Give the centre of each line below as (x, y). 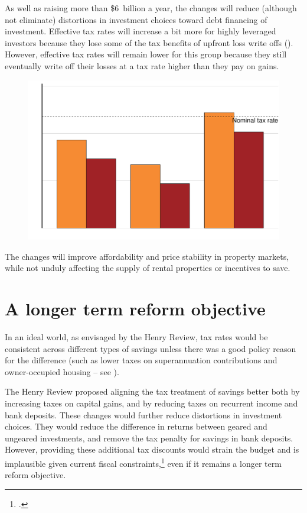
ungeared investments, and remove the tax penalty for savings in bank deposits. (149, 438)
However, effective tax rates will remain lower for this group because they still (146, 54)
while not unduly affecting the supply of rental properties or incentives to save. (148, 268)
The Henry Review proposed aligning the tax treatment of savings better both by (152, 391)
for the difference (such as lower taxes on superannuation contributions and (141, 360)
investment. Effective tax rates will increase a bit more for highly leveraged (141, 31)
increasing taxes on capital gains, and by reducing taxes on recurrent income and (151, 403)
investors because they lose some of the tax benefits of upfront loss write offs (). (149, 42)
